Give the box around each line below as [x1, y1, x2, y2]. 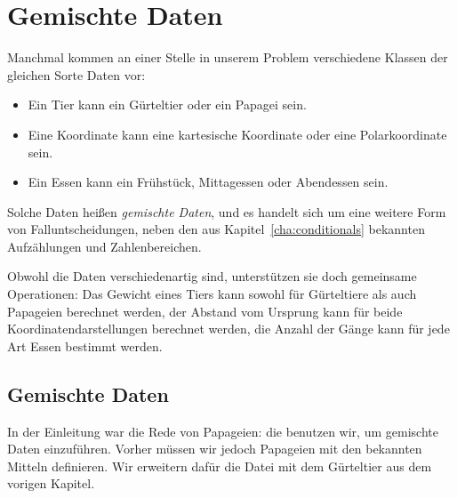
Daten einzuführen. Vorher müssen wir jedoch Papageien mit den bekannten [7, 439, 422, 458]
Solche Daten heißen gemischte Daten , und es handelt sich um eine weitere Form [7, 202, 446, 221]
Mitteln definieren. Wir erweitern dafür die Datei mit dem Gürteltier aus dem [7, 456, 432, 475]
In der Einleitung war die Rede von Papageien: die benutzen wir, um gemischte [7, 422, 438, 440]
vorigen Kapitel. [7, 474, 95, 493]
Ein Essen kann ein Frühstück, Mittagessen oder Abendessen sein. [28, 173, 389, 191]
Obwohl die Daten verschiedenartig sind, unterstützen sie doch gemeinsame [7, 267, 417, 285]
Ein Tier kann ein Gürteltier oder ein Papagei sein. [28, 95, 307, 114]
